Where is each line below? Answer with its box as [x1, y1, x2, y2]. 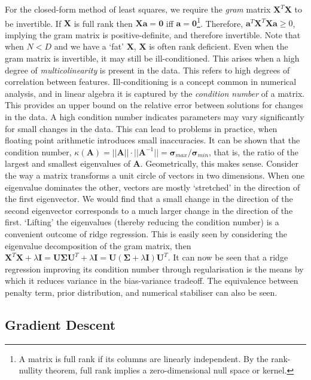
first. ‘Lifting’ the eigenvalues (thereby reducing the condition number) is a [5, 216, 279, 228]
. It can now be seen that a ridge [167, 251, 288, 263]
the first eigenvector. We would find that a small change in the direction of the [5, 192, 293, 205]
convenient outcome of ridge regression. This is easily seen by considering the [5, 227, 287, 240]
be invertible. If [5, 17, 62, 29]
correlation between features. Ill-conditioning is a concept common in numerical [5, 75, 297, 88]
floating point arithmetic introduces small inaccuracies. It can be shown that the [5, 134, 300, 146]
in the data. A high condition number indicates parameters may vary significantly [5, 111, 304, 122]
